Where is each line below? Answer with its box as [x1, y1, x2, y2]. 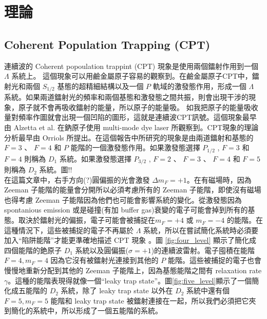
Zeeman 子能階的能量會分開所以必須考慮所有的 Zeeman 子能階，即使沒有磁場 [4, 184, 261, 195]
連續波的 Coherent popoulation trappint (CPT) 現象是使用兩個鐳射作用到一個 [4, 60, 258, 71]
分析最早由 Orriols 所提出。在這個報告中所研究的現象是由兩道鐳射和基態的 [4, 132, 254, 143]
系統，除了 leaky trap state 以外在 [61, 285, 173, 296]
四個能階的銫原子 [4, 244, 62, 255]
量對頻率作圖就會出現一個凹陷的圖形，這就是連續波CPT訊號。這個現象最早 [4, 112, 257, 122]
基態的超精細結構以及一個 [57, 80, 144, 91]
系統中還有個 [186, 285, 230, 296]
